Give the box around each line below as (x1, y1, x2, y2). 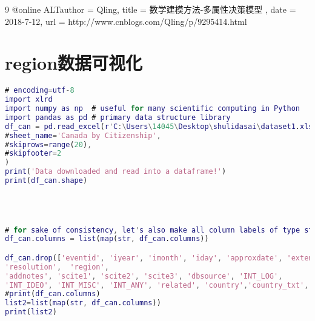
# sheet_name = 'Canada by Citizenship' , (5, 131, 161, 140)
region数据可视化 (5, 50, 143, 75)
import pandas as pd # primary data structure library (5, 113, 231, 122)
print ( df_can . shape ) (5, 176, 88, 185)
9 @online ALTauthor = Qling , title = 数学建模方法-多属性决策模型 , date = (5, 3, 296, 15)
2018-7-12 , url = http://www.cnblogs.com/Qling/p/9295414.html (5, 15, 247, 27)
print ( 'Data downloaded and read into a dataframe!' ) (5, 167, 227, 176)
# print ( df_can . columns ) (5, 290, 101, 299)
